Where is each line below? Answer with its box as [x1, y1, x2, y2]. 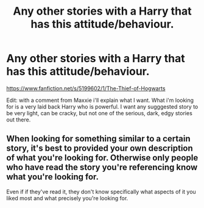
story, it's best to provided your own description [6, 143, 193, 154]
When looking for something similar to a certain [6, 134, 191, 144]
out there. [6, 116, 31, 123]
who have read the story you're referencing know [6, 162, 198, 173]
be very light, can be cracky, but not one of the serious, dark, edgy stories [6, 109, 193, 117]
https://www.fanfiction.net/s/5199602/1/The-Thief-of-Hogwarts [6, 84, 166, 92]
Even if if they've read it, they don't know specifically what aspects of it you [6, 188, 196, 195]
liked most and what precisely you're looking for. [6, 194, 128, 202]
